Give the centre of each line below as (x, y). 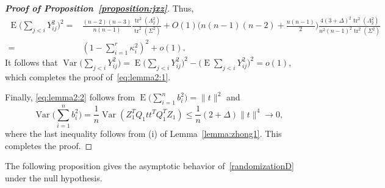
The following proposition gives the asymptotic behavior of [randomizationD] (149, 166)
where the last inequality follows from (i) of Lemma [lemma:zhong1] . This (143, 134)
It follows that (31, 62)
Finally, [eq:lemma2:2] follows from (70, 97)
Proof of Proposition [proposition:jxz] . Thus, (99, 8)
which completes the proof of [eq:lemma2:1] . (88, 76)
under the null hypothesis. (54, 178)
